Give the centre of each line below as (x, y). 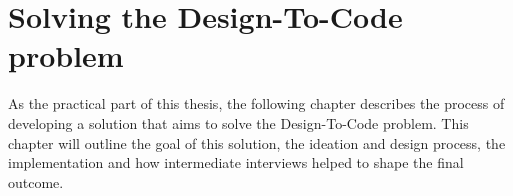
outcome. (36, 181)
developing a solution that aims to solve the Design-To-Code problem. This (238, 122)
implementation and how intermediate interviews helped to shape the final (236, 162)
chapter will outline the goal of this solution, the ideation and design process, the (257, 142)
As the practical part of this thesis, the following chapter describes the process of (256, 103)
